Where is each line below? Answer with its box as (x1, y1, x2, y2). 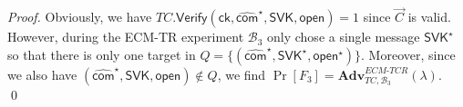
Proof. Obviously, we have (7, 7, 152, 26)
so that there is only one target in (7, 44, 196, 63)
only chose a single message (267, 27, 420, 46)
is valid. (407, 7, 451, 26)
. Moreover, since (361, 44, 456, 63)
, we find (217, 64, 266, 83)
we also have (7, 64, 77, 83)
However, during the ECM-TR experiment (7, 27, 244, 46)
